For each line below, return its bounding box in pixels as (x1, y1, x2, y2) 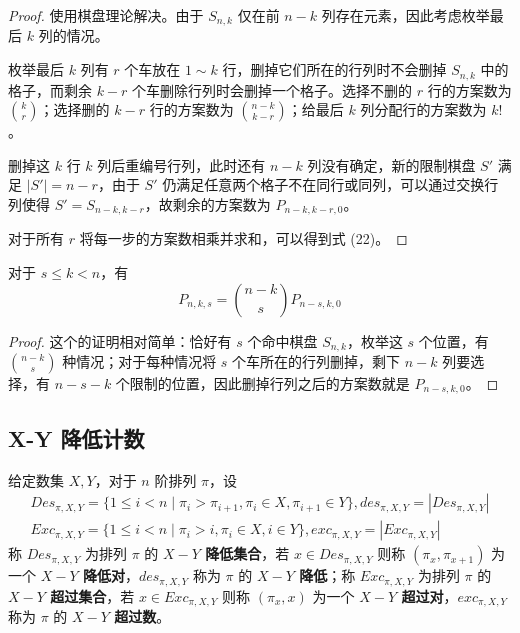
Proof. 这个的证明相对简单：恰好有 (8, 330, 232, 351)
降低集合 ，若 (205, 543, 290, 564)
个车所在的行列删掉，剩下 (232, 350, 401, 371)
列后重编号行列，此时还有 (97, 154, 266, 175)
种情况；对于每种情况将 (62, 350, 217, 371)
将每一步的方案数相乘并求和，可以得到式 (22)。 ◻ (79, 228, 408, 249)
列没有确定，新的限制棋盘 (307, 154, 476, 175)
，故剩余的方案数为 (144, 193, 271, 214)
